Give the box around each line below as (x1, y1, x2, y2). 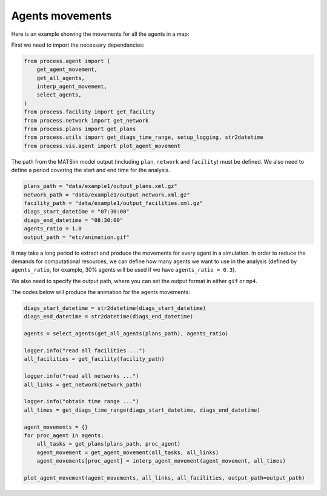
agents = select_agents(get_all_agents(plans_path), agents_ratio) (24, 330, 229, 337)
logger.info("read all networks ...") (24, 373, 139, 380)
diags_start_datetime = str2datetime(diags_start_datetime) (24, 305, 206, 312)
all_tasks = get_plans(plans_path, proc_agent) (36, 440, 181, 447)
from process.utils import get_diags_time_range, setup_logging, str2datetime (24, 134, 263, 141)
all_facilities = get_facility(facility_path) (24, 355, 165, 363)
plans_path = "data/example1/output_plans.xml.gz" (24, 183, 178, 190)
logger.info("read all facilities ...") (24, 347, 145, 354)
